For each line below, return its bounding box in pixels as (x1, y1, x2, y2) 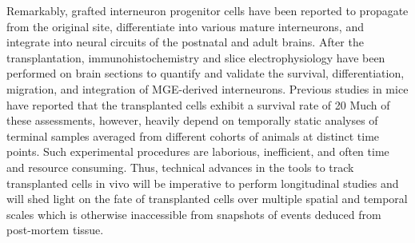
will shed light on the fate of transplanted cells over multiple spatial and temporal (6, 190, 408, 207)
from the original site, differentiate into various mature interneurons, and (6, 18, 364, 34)
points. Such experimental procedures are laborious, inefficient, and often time (6, 143, 389, 160)
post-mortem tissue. (6, 221, 104, 238)
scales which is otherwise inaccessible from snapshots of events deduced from (6, 205, 381, 222)
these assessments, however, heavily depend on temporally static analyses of (6, 112, 378, 129)
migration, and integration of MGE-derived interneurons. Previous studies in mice (6, 80, 409, 97)
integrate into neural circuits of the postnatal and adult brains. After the (6, 34, 364, 50)
